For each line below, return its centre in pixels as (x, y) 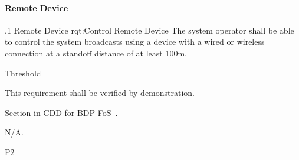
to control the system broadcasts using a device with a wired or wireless (135, 41)
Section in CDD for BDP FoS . (61, 112)
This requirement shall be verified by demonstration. (100, 93)
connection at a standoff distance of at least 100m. (96, 53)
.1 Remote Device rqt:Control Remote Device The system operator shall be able (149, 30)
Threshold (23, 73)
